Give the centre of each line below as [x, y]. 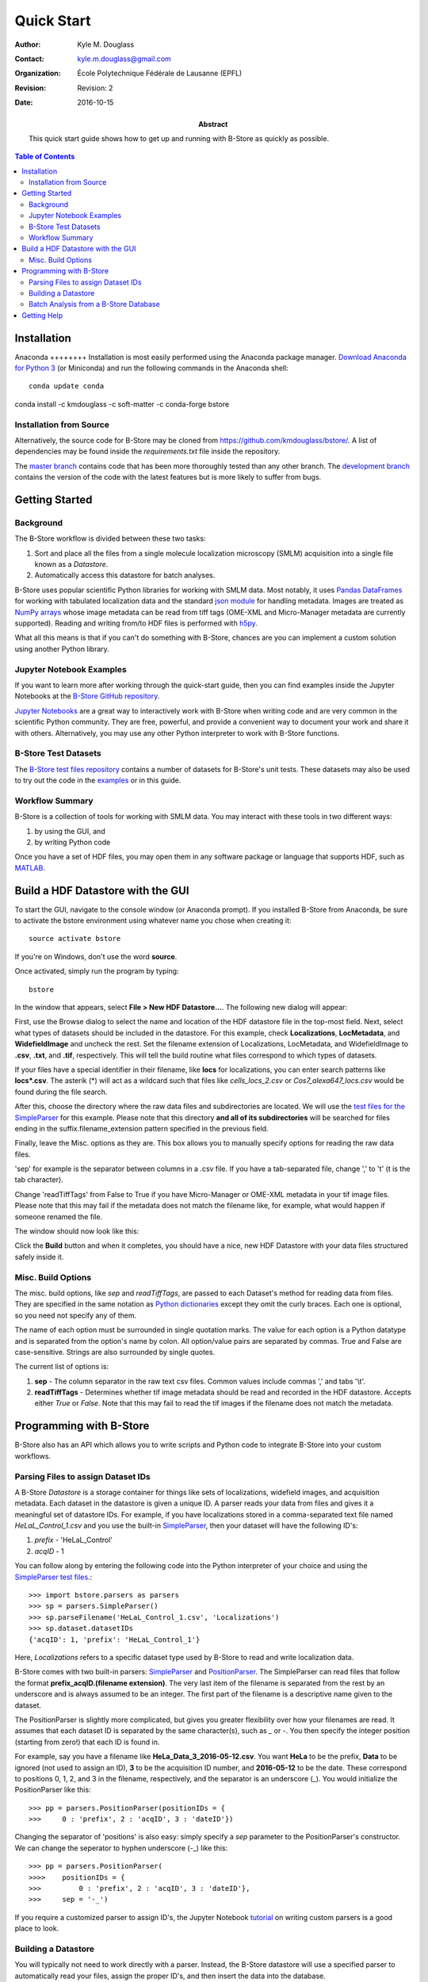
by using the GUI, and [70, 831]
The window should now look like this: [77, 1231]
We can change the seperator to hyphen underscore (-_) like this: [121, 1848]
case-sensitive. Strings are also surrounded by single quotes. [115, 1352]
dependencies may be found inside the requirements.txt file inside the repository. [147, 451]
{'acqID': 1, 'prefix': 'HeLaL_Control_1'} [115, 1640]
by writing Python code [73, 842]
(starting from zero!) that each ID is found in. [87, 1742]
